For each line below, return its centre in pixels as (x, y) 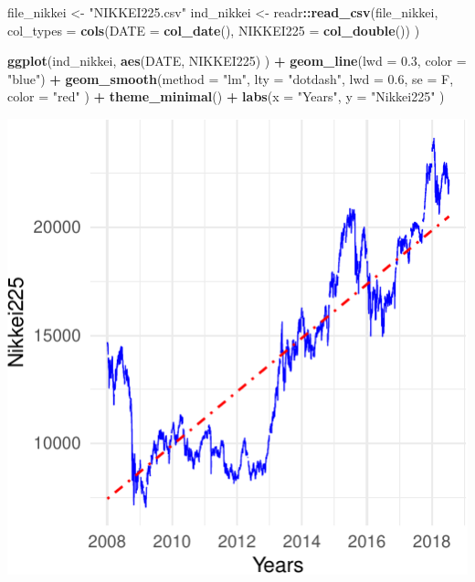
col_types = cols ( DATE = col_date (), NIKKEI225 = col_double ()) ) (214, 30)
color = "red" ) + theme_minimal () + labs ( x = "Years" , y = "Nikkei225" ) (226, 96)
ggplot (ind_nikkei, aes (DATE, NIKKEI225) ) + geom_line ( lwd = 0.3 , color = (237, 61)
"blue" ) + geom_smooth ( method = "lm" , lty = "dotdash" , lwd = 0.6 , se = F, (231, 78)
